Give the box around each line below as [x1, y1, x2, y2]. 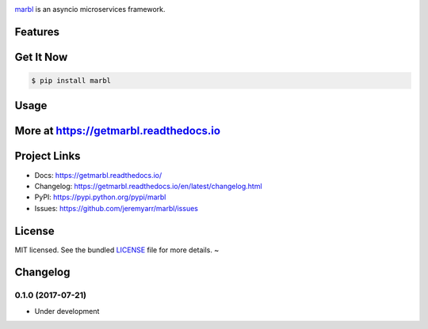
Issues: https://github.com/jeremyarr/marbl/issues [34, 203, 198, 213]
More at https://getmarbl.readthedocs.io [14, 124, 221, 138]
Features [14, 25, 59, 39]
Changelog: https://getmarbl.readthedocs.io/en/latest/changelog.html [34, 181, 262, 191]
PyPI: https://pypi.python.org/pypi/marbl [34, 192, 166, 202]
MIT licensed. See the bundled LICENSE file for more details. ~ [14, 245, 220, 255]
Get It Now [14, 50, 68, 63]
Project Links [14, 149, 81, 163]
